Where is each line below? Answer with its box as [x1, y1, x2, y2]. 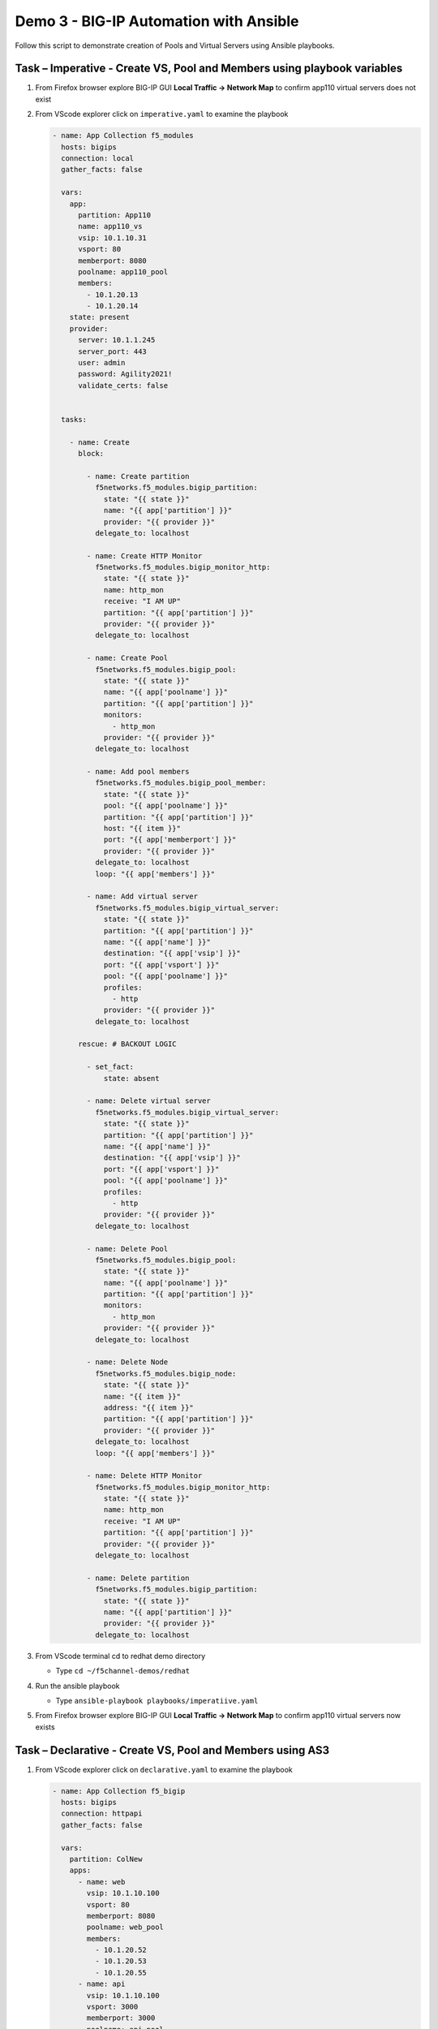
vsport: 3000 [86, 2002, 139, 2012]
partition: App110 [78, 210, 152, 219]
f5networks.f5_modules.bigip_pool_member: [94, 778, 267, 787]
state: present [69, 312, 130, 322]
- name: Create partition [86, 472, 190, 480]
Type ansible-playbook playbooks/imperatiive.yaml [55, 1695, 259, 1705]
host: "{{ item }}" [103, 824, 182, 834]
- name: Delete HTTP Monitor [86, 1471, 203, 1480]
